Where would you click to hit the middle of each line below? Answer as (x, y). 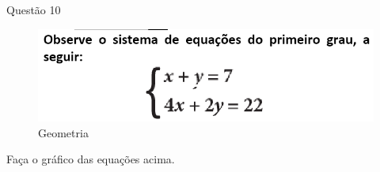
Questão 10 (34, 9)
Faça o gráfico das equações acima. (91, 159)
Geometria (63, 132)
